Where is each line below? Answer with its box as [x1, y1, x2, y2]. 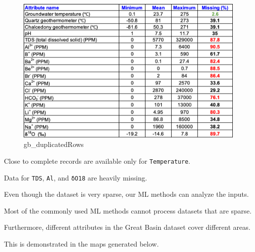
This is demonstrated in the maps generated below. [4, 239, 159, 249]
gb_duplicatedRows [24, 139, 84, 149]
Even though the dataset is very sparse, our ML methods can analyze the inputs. [4, 189, 249, 199]
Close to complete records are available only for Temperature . [4, 155, 190, 166]
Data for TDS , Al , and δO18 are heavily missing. [4, 172, 147, 182]
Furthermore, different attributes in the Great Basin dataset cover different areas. [4, 222, 251, 232]
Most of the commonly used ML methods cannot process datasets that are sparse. [4, 205, 252, 216]
